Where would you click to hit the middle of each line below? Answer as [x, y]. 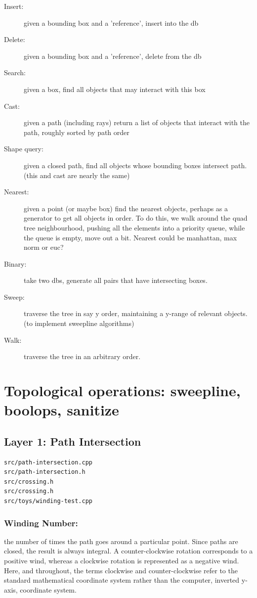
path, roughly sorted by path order [77, 132]
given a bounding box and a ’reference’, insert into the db [111, 23]
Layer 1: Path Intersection [73, 441]
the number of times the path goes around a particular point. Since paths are [121, 541]
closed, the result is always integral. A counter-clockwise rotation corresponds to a [128, 551]
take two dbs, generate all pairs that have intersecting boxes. [116, 280]
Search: [15, 72]
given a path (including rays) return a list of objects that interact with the [137, 122]
